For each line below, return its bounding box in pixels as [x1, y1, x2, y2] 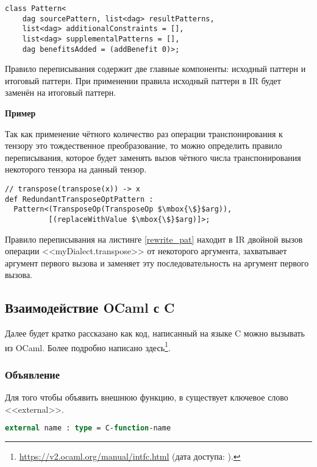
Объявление [5, 367, 60, 382]
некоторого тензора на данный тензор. [5, 163, 147, 176]
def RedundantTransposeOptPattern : [5, 194, 154, 204]
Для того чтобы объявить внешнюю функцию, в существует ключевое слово [5, 391, 288, 404]
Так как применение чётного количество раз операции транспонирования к [5, 127, 283, 140]
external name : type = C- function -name [5, 424, 171, 433]
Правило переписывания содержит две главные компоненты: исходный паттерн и [5, 62, 306, 75]
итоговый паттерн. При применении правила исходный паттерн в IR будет [5, 74, 281, 87]
